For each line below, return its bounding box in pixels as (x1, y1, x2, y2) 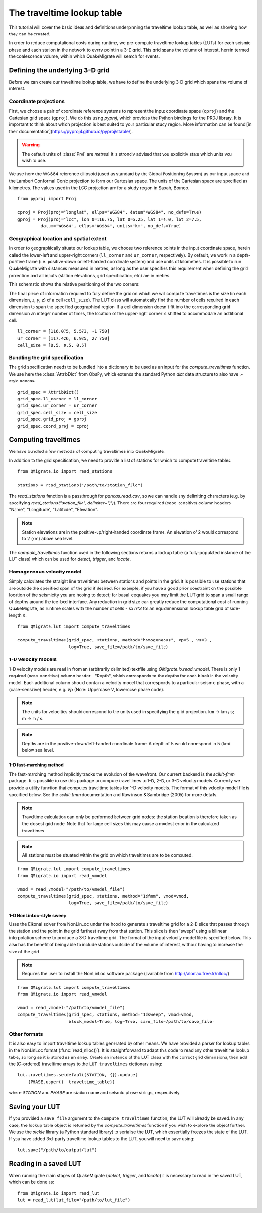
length (9, 612, 22, 618)
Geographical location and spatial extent (9, 235, 107, 242)
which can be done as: (9, 1179, 54, 1185)
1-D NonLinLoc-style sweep (9, 912, 66, 918)
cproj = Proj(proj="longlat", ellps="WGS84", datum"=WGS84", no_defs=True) (17, 209, 202, 215)
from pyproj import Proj (17, 196, 77, 202)
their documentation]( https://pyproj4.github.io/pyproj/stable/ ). (9, 128, 133, 134)
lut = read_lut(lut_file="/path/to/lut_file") (17, 1197, 131, 1203)
